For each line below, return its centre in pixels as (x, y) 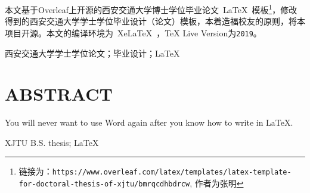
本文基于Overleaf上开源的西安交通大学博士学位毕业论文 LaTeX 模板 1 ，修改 (151, 9)
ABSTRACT (59, 94)
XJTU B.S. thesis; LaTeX (52, 142)
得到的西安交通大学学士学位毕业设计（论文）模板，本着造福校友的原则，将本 (155, 21)
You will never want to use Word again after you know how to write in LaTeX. (149, 122)
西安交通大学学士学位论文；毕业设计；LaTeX (92, 53)
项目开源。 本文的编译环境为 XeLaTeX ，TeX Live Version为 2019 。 (133, 32)
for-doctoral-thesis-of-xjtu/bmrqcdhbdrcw (104, 184)
